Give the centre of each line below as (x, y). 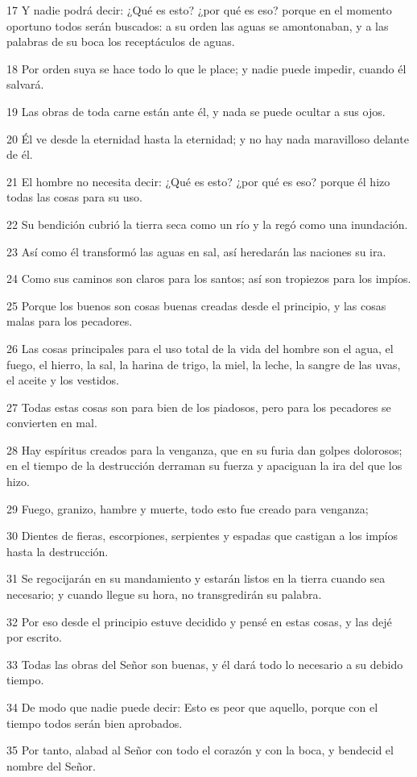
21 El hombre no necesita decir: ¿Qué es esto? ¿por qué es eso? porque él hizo (198, 181)
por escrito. (34, 637)
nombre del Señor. (51, 765)
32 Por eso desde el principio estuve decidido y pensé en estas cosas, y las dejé (199, 621)
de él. (20, 154)
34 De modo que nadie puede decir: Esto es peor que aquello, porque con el (192, 707)
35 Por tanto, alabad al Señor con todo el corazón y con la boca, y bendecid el (200, 750)
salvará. (25, 84)
